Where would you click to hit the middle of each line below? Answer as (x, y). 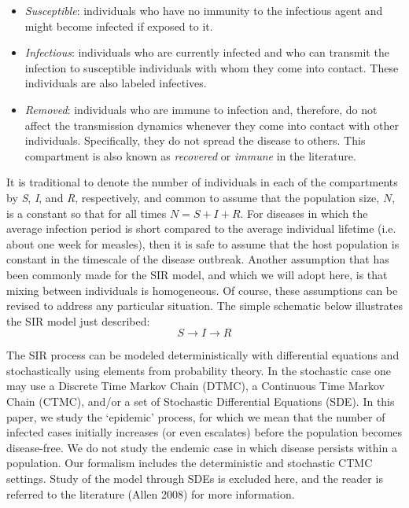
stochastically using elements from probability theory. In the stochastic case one (199, 370)
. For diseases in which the (304, 213)
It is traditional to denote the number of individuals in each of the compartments (202, 182)
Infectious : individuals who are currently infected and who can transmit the (207, 52)
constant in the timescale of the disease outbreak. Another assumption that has (198, 259)
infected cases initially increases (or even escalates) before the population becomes (204, 432)
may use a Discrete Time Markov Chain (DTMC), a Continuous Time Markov (195, 386)
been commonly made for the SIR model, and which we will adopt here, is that (197, 274)
